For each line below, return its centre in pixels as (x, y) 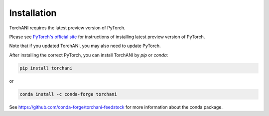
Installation (33, 13)
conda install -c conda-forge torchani (68, 94)
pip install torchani (46, 68)
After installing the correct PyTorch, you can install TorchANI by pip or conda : (89, 55)
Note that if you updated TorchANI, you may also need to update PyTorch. (85, 46)
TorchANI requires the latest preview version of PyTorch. (67, 28)
